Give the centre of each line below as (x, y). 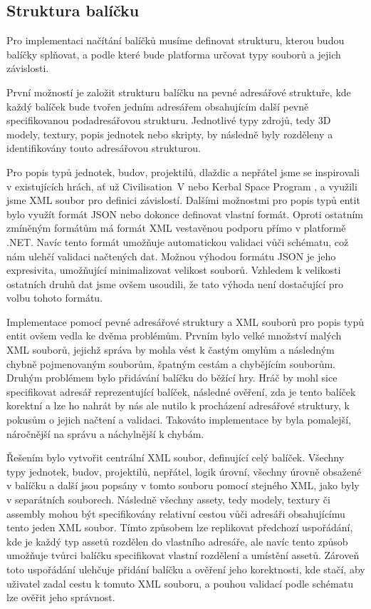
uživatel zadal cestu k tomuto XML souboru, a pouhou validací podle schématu (180, 583)
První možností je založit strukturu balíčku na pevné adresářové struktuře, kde (179, 92)
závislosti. (28, 68)
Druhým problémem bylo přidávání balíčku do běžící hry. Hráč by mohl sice (172, 378)
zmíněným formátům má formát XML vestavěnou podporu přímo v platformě (176, 228)
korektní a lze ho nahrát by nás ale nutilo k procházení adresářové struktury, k (178, 405)
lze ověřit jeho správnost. (61, 597)
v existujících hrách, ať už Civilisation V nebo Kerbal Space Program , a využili (182, 186)
